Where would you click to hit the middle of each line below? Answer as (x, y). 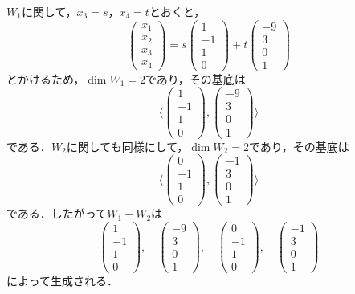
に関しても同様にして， (127, 146)
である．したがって (57, 213)
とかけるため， (46, 78)
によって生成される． (62, 281)
